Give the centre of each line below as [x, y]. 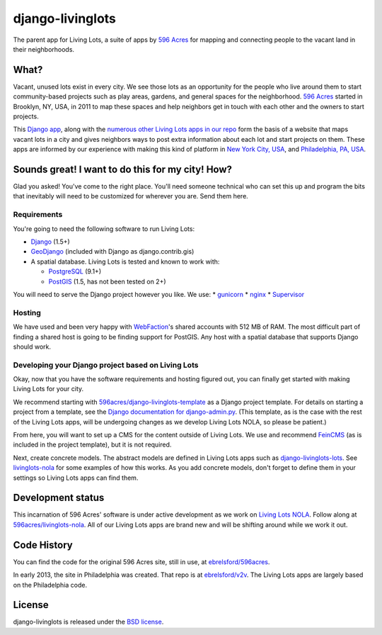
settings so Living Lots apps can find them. [76, 478]
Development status [59, 498]
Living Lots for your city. [48, 389]
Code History [43, 545]
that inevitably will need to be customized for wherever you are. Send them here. [131, 196]
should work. [32, 347]
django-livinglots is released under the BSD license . [88, 622]
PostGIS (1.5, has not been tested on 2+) [107, 281]
